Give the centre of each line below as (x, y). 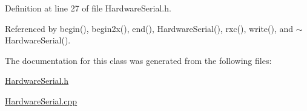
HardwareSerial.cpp (41, 100)
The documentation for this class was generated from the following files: (138, 60)
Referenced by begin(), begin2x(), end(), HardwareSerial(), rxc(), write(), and (149, 28)
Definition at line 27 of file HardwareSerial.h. (88, 8)
